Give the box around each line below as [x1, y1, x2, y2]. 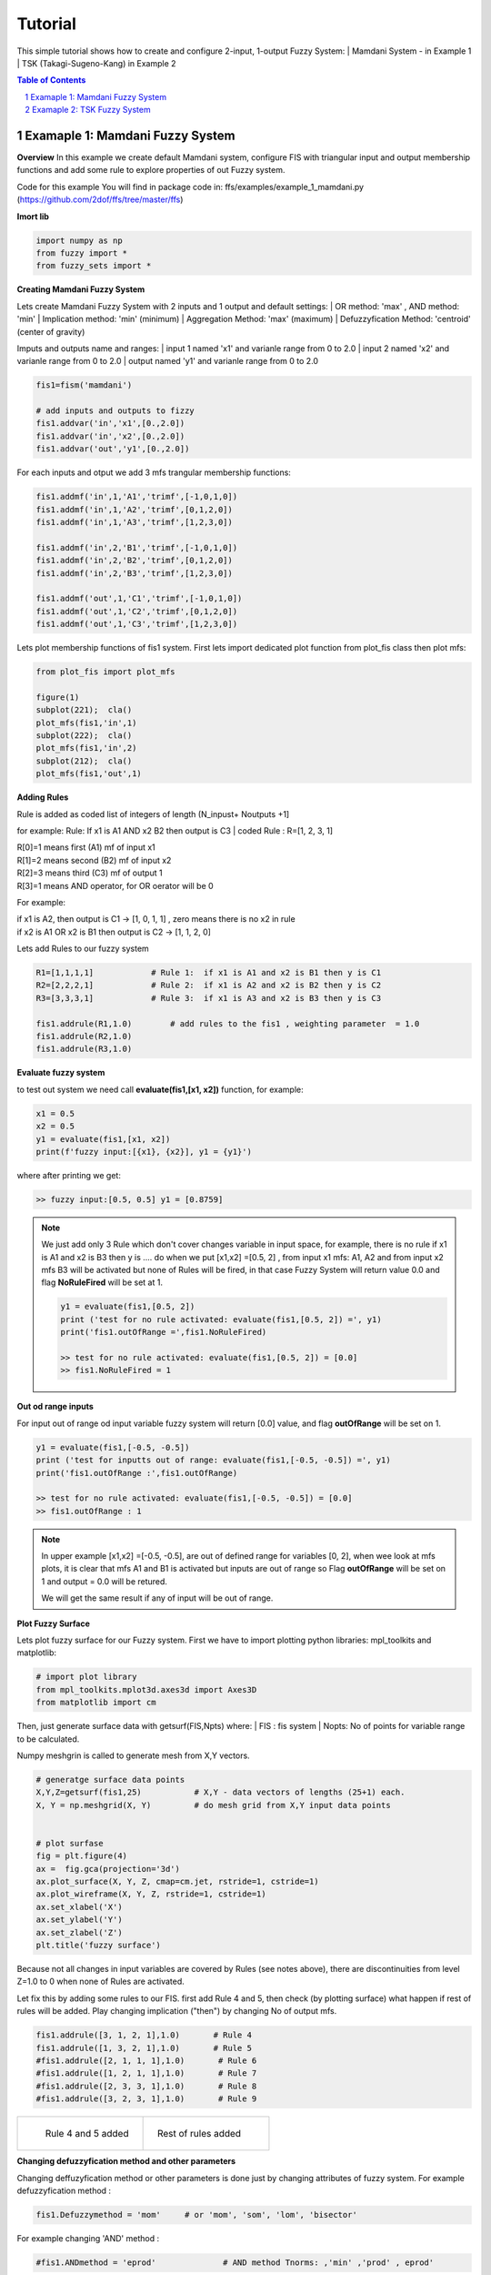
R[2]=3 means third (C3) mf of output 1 [16, 867, 163, 878]
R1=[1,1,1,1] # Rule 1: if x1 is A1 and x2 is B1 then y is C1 [35, 967, 382, 978]
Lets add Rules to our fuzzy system [16, 943, 149, 955]
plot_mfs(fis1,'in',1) [35, 717, 137, 728]
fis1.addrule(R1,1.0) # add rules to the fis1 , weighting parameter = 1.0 [35, 1018, 420, 1028]
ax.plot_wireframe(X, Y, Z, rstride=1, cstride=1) [35, 1889, 267, 1899]
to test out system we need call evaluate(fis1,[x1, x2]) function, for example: [16, 1084, 304, 1095]
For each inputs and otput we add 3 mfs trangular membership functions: [16, 467, 291, 478]
